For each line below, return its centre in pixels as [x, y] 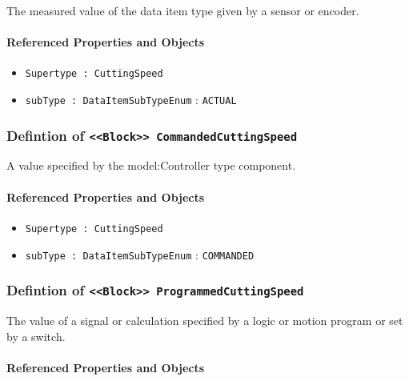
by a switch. [36, 336]
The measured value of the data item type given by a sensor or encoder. [183, 10]
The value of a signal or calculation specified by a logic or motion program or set [205, 320]
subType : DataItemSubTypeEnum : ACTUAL [131, 100]
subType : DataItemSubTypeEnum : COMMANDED [140, 254]
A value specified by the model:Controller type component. [151, 165]
